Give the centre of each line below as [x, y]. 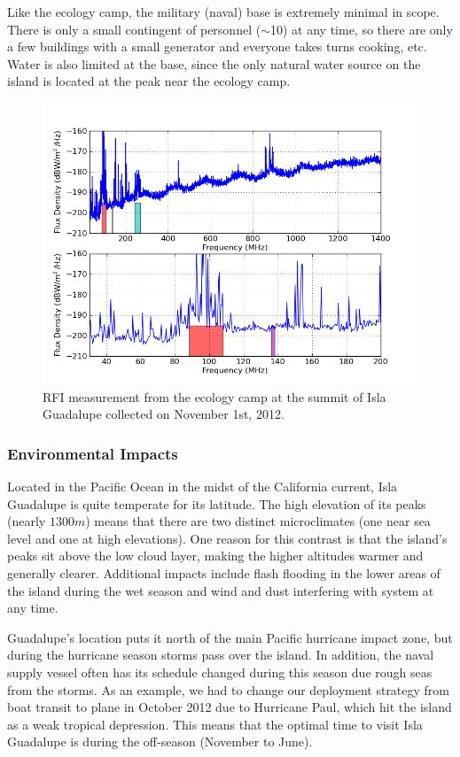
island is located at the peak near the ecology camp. [149, 81]
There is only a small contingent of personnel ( [134, 29]
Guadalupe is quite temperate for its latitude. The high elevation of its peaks [217, 503]
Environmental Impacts [93, 453]
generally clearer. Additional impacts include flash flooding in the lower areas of [224, 572]
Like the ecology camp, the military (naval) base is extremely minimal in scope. [223, 12]
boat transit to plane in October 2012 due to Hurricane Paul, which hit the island [230, 707]
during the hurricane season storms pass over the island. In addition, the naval [221, 655]
